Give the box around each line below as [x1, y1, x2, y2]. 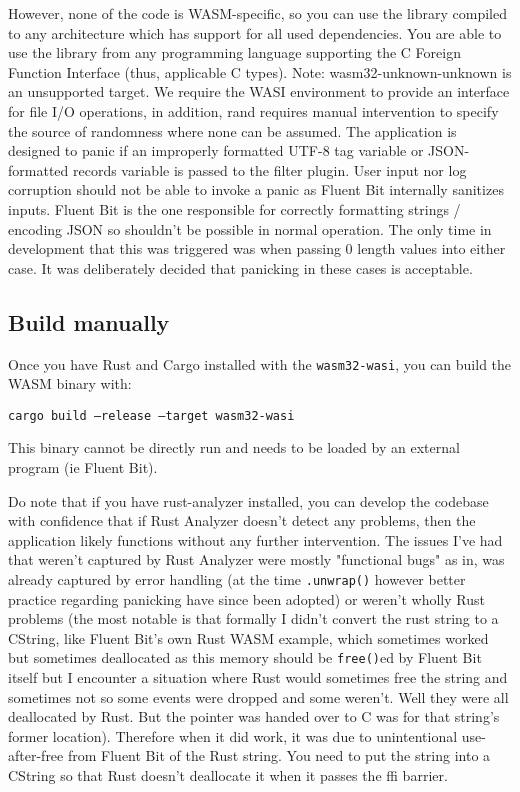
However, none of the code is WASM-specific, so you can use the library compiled [8, 3, 507, 23]
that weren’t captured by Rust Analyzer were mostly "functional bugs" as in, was [8, 549, 505, 570]
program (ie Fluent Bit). [8, 457, 158, 478]
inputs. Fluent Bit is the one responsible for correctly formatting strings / [8, 198, 461, 219]
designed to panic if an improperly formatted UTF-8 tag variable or [8, 140, 424, 161]
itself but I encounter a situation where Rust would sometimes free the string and [8, 667, 508, 688]
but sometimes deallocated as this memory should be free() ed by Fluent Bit [8, 647, 482, 668]
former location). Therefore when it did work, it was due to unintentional [8, 725, 458, 746]
